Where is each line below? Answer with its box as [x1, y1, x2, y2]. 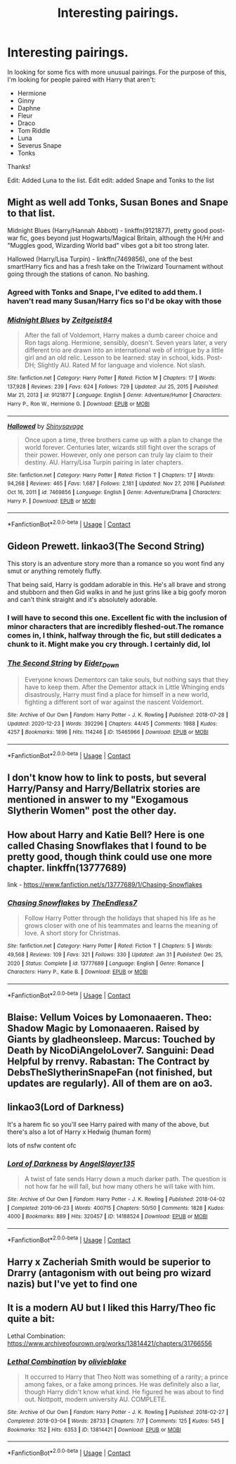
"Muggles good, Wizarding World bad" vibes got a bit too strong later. [7, 241, 209, 249]
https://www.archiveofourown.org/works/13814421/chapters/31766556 [7, 1339, 213, 1347]
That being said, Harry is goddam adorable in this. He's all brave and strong [7, 580, 226, 588]
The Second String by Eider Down [7, 658, 119, 669]
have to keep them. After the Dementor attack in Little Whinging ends [24, 683, 225, 691]
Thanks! [7, 162, 31, 170]
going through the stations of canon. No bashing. [7, 270, 150, 278]
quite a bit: [7, 1313, 55, 1325]
